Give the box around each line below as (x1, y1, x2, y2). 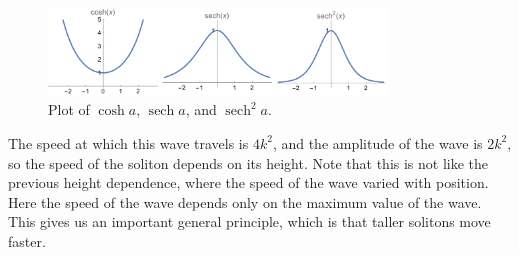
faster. (8, 230, 46, 251)
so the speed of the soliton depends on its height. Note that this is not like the (8, 152, 489, 173)
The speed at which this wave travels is (8, 132, 249, 153)
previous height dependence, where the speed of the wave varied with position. (8, 172, 489, 193)
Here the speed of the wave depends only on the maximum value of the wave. (8, 191, 482, 212)
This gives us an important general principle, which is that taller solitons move (8, 211, 491, 232)
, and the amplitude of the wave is (272, 132, 483, 153)
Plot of (48, 99, 90, 120)
